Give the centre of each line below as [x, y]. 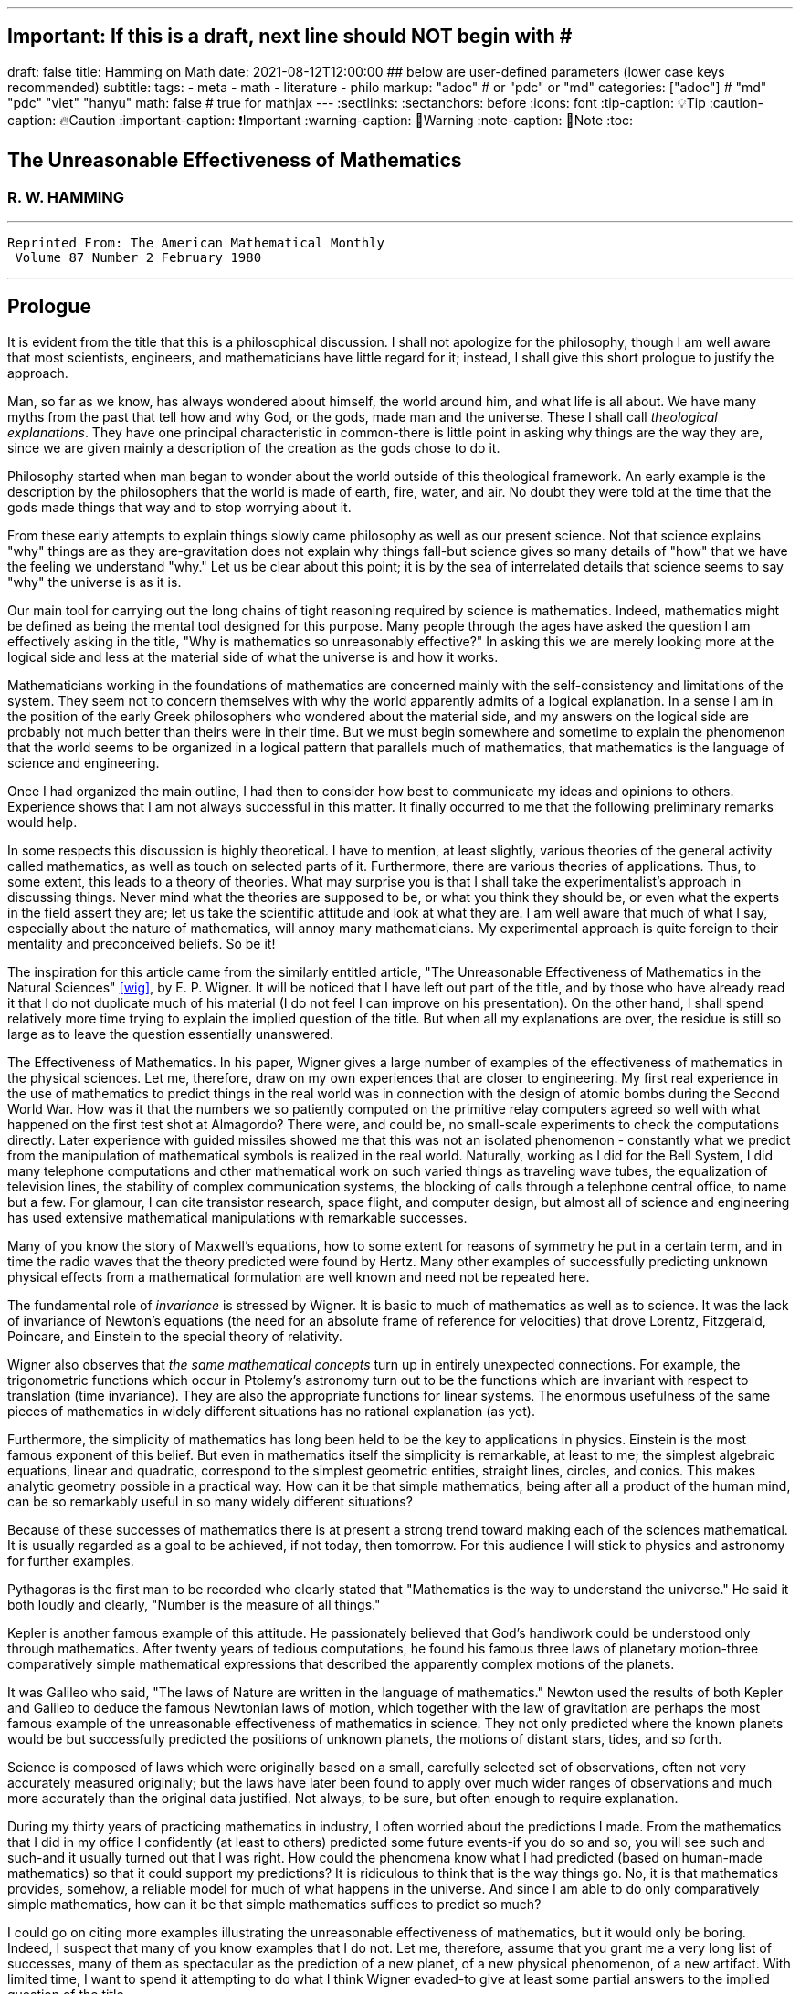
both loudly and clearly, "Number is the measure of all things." [194, 1604]
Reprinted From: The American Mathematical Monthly [196, 243]
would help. [42, 822]
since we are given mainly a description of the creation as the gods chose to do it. [254, 447]
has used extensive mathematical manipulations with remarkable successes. [237, 1217]
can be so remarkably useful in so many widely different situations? [210, 1501]
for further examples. [71, 1560]
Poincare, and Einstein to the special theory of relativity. [175, 1336]
